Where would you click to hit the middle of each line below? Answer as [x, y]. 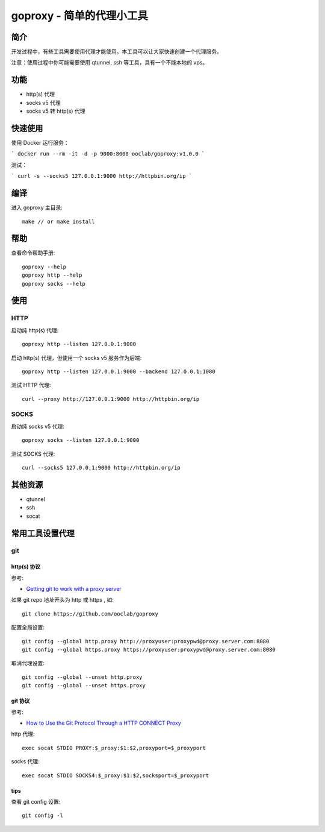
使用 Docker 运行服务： [40, 143]
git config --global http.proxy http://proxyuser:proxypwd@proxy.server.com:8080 [146, 641]
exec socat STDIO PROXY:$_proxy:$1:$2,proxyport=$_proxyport [114, 748]
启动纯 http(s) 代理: [35, 330]
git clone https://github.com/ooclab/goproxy [90, 614]
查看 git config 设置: [36, 801]
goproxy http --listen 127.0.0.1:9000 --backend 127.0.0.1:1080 [119, 371]
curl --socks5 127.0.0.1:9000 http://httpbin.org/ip [101, 468]
